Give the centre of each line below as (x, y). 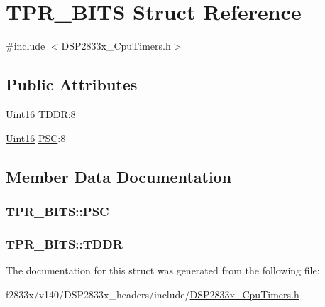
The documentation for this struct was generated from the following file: (163, 270)
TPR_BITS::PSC (57, 211)
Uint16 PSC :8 (36, 138)
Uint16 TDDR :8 (41, 113)
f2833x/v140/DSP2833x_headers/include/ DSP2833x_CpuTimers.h (153, 294)
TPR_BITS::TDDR (64, 243)
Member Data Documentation (119, 176)
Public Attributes (72, 84)
